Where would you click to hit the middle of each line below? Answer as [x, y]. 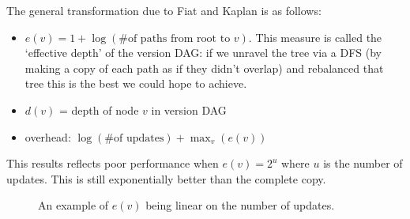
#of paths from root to [175, 38]
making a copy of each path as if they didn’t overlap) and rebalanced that [204, 68]
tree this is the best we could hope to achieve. [136, 83]
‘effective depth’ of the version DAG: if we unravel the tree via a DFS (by [203, 53]
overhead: [48, 136]
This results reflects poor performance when [113, 163]
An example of [73, 205]
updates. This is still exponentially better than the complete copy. [166, 178]
